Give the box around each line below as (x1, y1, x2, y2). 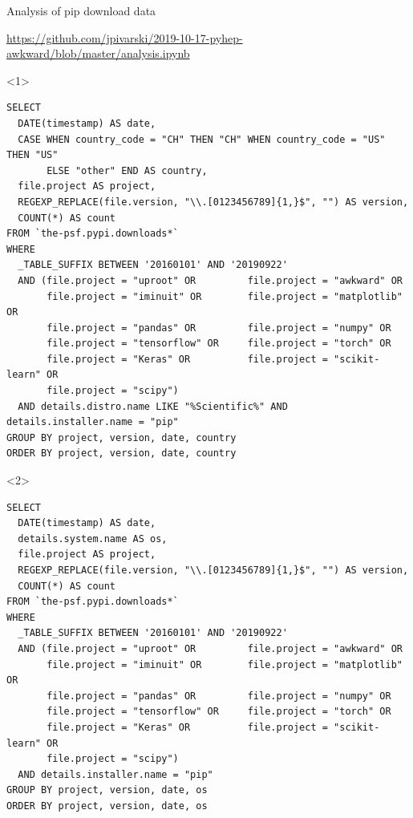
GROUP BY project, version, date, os (6, 784, 208, 796)
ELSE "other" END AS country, (47, 164, 208, 176)
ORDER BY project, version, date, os (6, 800, 208, 812)
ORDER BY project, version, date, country (6, 447, 237, 460)
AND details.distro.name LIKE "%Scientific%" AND (18, 400, 288, 412)
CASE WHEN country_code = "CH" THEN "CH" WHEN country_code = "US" (18, 133, 386, 145)
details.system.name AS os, (18, 533, 168, 545)
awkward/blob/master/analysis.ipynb (6, 45, 190, 62)
